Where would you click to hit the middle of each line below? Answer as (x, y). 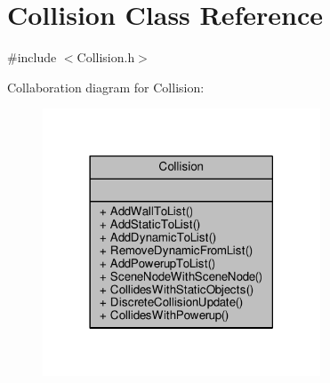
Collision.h (106, 57)
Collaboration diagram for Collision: (106, 87)
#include (32, 57)
